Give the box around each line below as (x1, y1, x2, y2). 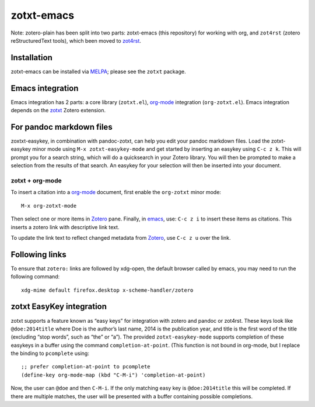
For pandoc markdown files (10, 122, 113, 132)
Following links (10, 249, 66, 260)
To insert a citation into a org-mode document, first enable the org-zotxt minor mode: (10, 189, 222, 196)
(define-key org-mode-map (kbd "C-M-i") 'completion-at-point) (21, 371, 206, 378)
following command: (10, 273, 60, 280)
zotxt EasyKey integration (10, 302, 107, 312)
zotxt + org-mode (10, 176, 62, 184)
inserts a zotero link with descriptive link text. (10, 223, 120, 230)
